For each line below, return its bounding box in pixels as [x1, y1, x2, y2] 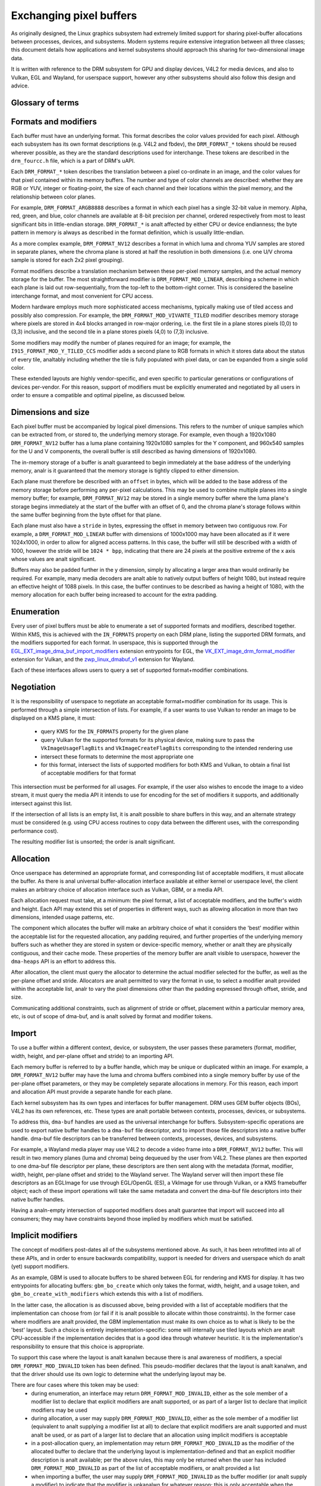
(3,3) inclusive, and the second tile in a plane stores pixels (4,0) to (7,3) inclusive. [11, 328, 209, 335]
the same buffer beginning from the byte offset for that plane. [11, 511, 162, 518]
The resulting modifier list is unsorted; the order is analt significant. [11, 838, 175, 845]
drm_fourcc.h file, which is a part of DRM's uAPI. [11, 157, 136, 164]
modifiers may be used [31, 1406, 87, 1413]
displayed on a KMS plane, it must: [11, 714, 96, 722]
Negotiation [11, 682, 56, 692]
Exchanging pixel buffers [11, 9, 137, 22]
